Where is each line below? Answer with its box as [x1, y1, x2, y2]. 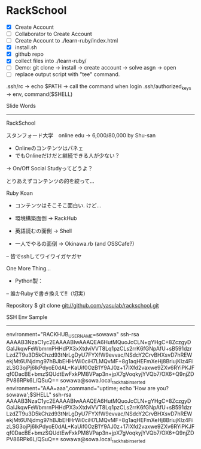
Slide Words [6, 103, 36, 110]
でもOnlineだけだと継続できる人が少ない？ [14, 152, 120, 159]
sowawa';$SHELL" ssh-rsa [6, 391, 72, 398]
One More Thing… [6, 265, 51, 272]
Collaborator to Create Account [14, 31, 93, 37]
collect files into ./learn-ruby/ [14, 58, 87, 65]
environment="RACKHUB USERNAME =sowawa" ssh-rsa [6, 331, 139, 339]
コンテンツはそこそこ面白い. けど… [14, 202, 102, 209]
